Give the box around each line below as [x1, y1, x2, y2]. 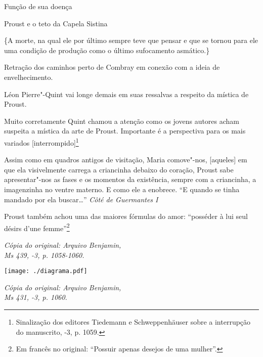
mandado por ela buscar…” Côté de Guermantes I [4, 194, 158, 204]
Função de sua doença [4, 1, 72, 11]
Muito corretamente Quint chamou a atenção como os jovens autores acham [4, 115, 240, 126]
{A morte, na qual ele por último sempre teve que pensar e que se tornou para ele [4, 35, 258, 46]
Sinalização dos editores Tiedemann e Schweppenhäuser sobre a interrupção [16, 317, 251, 327]
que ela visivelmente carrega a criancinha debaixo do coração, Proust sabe [4, 164, 234, 174]
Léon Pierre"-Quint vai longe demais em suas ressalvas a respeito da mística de [4, 88, 249, 99]
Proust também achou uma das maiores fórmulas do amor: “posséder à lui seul [4, 211, 248, 221]
